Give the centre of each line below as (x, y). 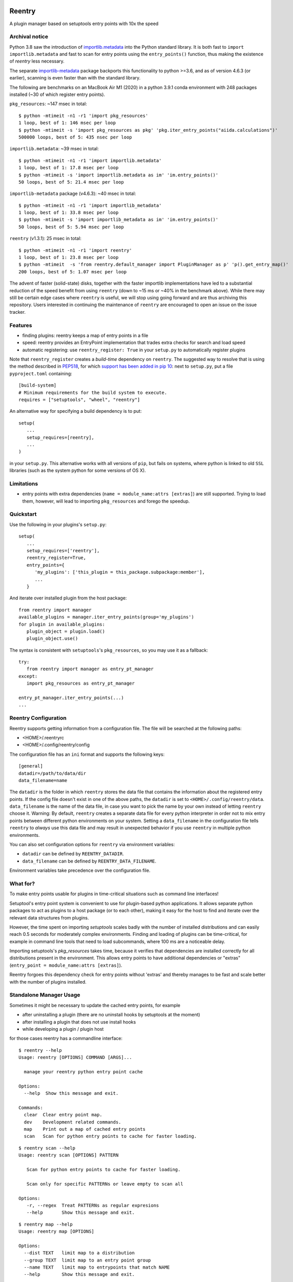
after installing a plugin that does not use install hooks (79, 1022)
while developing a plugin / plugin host (63, 1029)
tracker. (17, 312)
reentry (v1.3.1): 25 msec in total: (46, 238)
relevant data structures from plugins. (49, 917)
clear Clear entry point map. (63, 1115)
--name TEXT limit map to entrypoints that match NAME (97, 1267)
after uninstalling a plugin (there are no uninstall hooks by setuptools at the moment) (111, 1015)
